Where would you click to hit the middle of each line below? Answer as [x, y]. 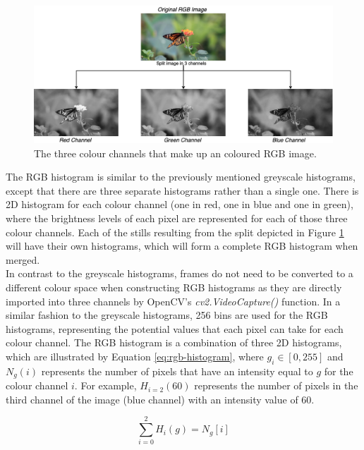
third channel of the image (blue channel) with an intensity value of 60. [160, 399]
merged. [23, 259]
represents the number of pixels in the [276, 385]
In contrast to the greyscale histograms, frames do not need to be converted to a [180, 273]
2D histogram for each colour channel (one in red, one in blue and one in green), [180, 204]
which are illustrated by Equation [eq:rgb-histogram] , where [135, 356]
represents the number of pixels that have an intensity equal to [177, 371]
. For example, [105, 385]
